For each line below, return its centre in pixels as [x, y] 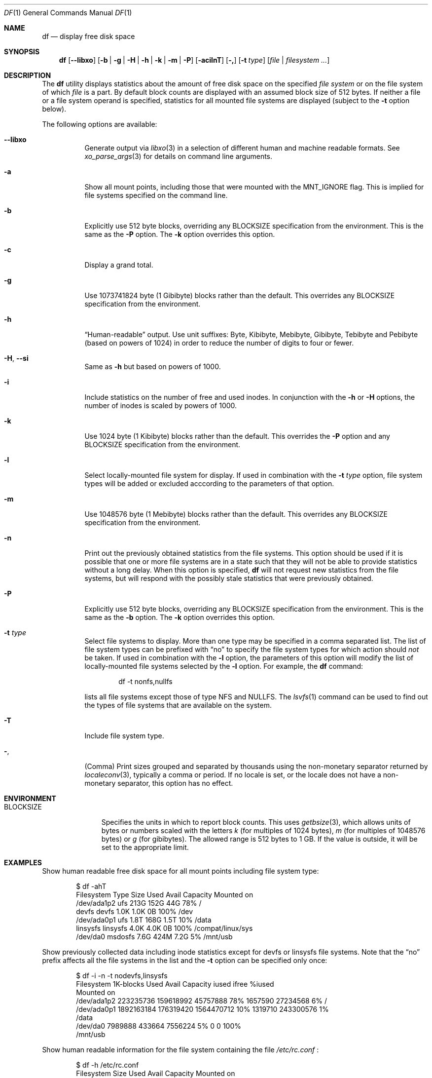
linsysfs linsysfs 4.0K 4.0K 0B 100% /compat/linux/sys [164, 928]
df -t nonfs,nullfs [145, 681]
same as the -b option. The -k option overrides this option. [180, 617]
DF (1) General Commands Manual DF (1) [68, 13]
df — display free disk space [89, 36]
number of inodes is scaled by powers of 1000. [161, 405]
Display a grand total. [119, 265]
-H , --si [16, 358]
